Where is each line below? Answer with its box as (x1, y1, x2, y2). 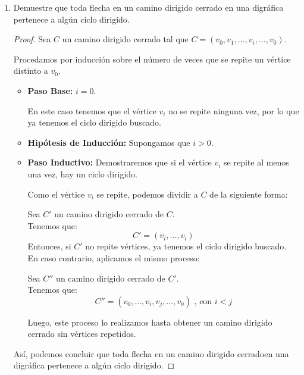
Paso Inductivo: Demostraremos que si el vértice (27, 156, 212, 168)
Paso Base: (27, 84, 73, 96)
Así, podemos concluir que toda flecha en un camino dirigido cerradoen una (13, 347, 289, 360)
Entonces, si (27, 240, 71, 252)
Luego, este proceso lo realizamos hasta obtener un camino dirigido (27, 315, 272, 328)
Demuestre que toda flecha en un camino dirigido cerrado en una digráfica (13, 1, 284, 13)
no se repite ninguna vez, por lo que (168, 104, 299, 117)
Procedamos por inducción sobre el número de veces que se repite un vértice (13, 52, 291, 65)
